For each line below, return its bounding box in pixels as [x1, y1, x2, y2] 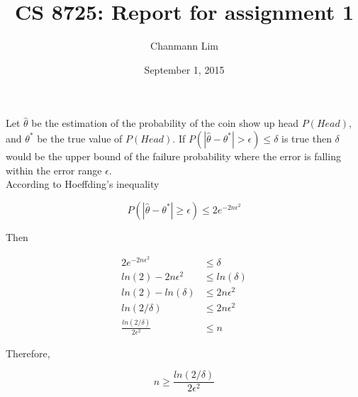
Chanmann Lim [150, 38, 218, 53]
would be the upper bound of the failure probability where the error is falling [6, 148, 341, 163]
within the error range [6, 162, 102, 177]
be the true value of [37, 130, 123, 145]
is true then [281, 130, 332, 145]
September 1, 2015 [144, 62, 225, 77]
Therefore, [6, 345, 50, 360]
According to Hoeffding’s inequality [6, 177, 160, 191]
